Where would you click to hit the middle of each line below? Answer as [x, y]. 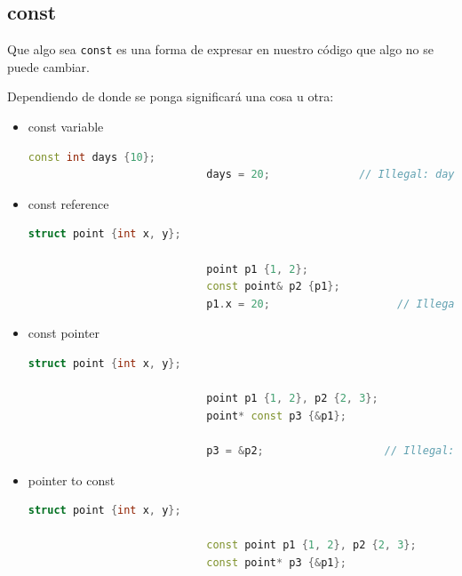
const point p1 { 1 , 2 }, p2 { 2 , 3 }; [311, 545]
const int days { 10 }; [92, 157]
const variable [66, 127]
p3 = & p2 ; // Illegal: [331, 450]
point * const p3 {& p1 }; [276, 416]
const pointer [64, 333]
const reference [68, 203]
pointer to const [72, 480]
